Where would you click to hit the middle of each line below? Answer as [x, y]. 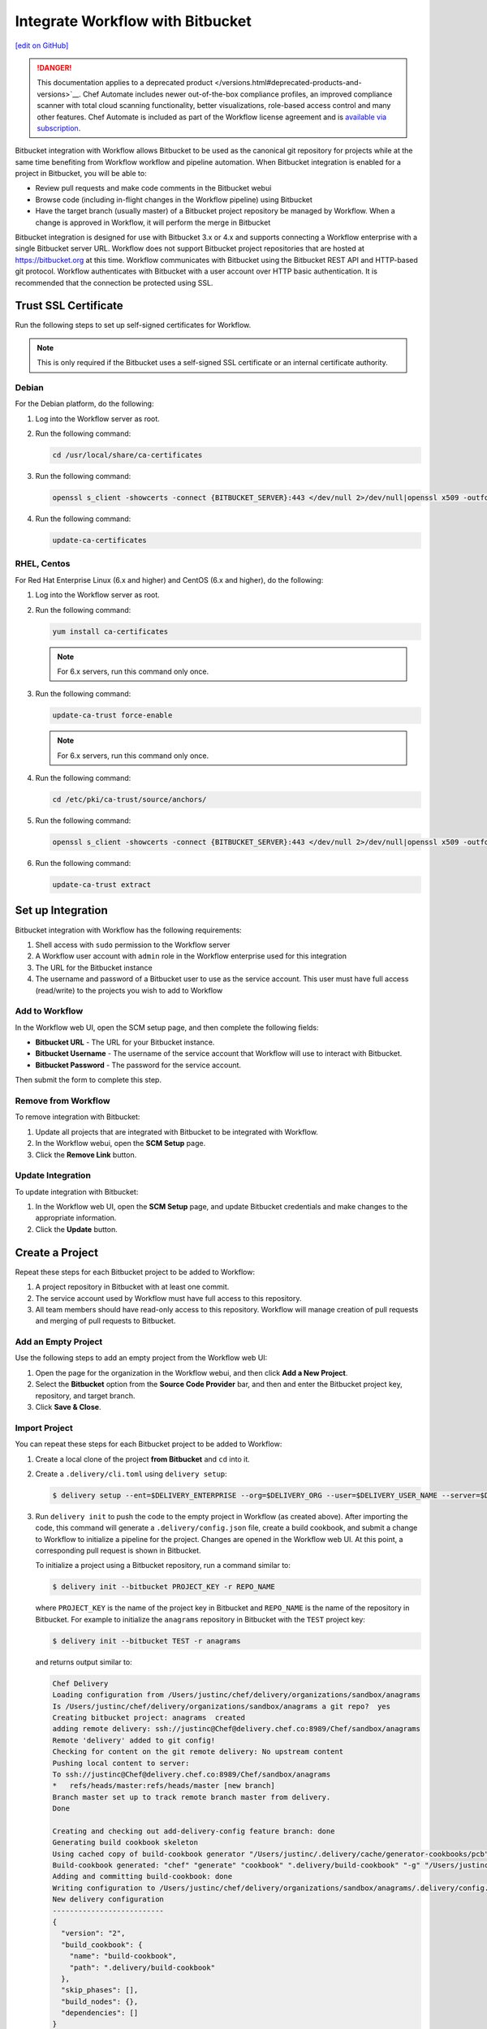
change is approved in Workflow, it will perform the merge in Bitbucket [153, 222]
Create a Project [57, 1253]
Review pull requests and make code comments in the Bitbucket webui [153, 188]
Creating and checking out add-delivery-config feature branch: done [194, 1831]
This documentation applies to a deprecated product [125, 83]
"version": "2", [93, 1933]
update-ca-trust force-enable [112, 715]
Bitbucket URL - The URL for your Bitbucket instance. [125, 1042]
